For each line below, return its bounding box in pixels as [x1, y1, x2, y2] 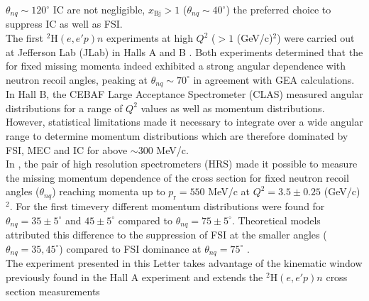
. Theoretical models [231, 212, 321, 227]
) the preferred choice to [226, 2, 331, 16]
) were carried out [277, 31, 355, 45]
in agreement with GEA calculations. [193, 72, 355, 87]
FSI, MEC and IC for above [6, 142, 128, 157]
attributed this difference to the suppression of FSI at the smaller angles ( [6, 227, 327, 242]
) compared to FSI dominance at [59, 241, 202, 256]
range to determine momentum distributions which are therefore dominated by [6, 128, 348, 143]
